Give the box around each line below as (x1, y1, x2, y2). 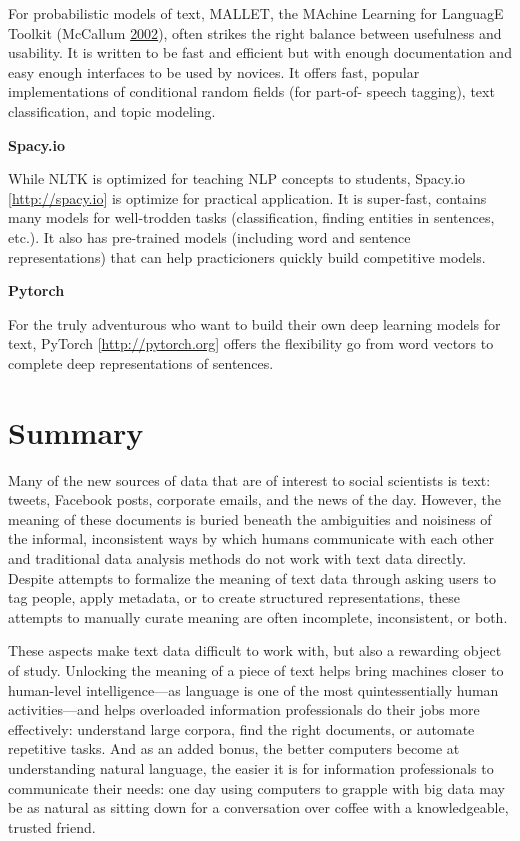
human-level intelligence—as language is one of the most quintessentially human (8, 679, 499, 700)
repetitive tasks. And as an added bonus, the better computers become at (8, 738, 460, 759)
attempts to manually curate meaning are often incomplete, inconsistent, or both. (8, 606, 508, 627)
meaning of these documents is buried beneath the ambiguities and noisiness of (8, 508, 492, 529)
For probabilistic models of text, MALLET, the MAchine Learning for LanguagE (8, 3, 504, 23)
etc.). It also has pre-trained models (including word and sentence (8, 226, 411, 247)
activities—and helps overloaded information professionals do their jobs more (8, 699, 480, 720)
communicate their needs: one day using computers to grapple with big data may (8, 777, 505, 798)
